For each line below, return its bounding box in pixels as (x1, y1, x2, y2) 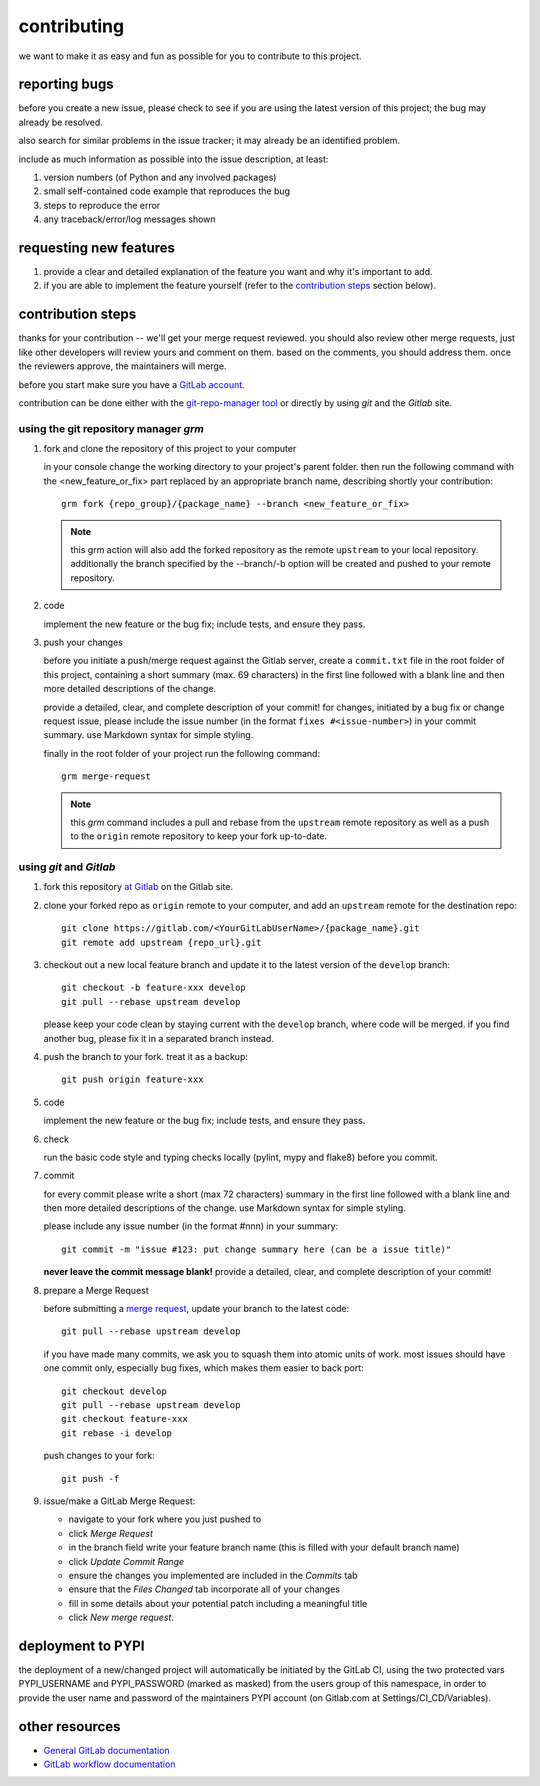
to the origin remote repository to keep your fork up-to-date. (70, 830, 328, 842)
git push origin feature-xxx (61, 1074, 204, 1085)
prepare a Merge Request (43, 1284, 149, 1296)
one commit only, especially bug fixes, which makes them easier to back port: (43, 1362, 364, 1374)
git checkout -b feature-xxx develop (61, 982, 247, 994)
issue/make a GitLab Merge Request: (43, 1495, 196, 1507)
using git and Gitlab (18, 860, 116, 874)
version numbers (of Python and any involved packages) (43, 171, 277, 184)
